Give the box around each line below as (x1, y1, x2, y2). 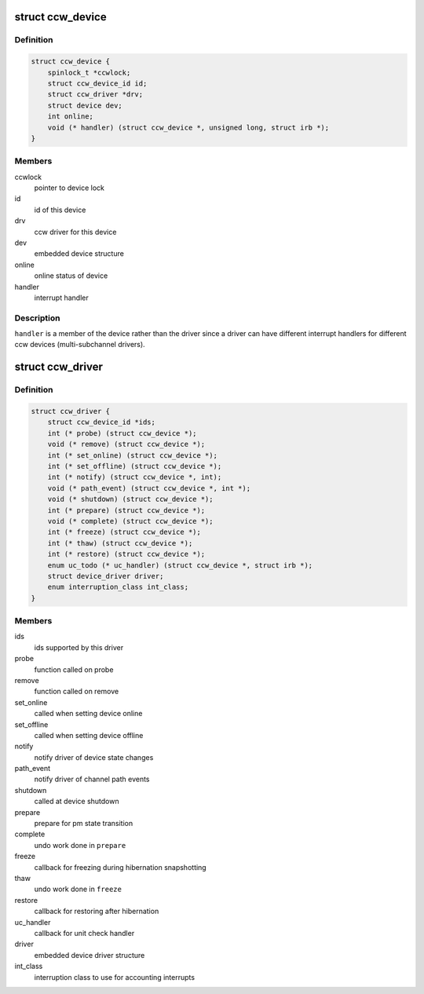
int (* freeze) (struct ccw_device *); (47, 528, 202, 537)
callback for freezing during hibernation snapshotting (34, 862, 207, 872)
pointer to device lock (34, 183, 105, 192)
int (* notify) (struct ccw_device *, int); (47, 473, 222, 482)
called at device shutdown (34, 797, 119, 806)
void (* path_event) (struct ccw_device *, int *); (47, 484, 251, 492)
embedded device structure (34, 249, 125, 258)
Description (14, 312, 60, 323)
